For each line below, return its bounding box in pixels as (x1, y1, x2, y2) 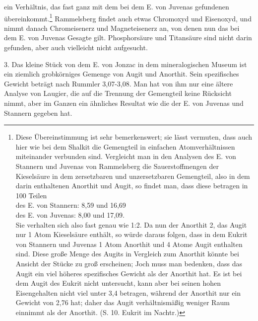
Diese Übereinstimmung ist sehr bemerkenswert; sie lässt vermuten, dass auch (15, 132, 253, 142)
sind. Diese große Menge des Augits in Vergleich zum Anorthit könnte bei (15, 248, 239, 259)
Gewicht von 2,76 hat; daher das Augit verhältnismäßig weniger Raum (15, 297, 230, 308)
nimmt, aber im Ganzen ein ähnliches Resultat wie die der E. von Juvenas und (4, 98, 244, 108)
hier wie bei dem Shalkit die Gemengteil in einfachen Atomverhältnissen (15, 141, 235, 152)
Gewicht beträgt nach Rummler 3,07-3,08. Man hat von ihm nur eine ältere (4, 78, 233, 88)
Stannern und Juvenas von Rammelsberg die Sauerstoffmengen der (15, 160, 219, 171)
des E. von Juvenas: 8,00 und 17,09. (15, 209, 125, 220)
